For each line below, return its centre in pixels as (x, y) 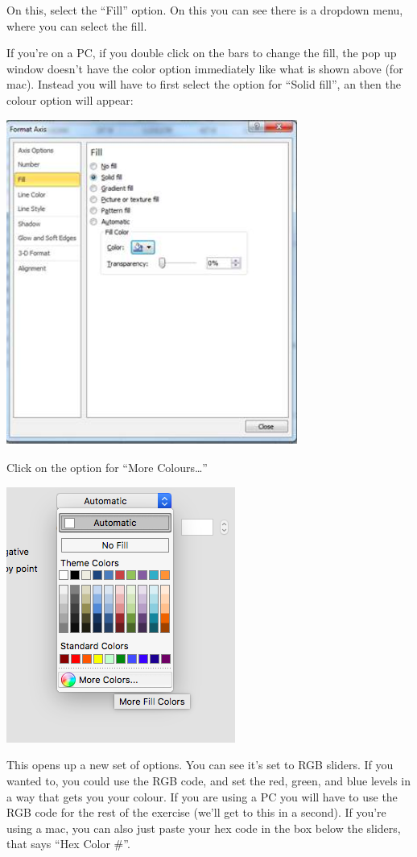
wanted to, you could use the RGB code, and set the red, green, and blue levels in (209, 780)
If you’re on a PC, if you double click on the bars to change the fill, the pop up (202, 53)
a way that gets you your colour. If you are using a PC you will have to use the (202, 796)
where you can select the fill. (77, 25)
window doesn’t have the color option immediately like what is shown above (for (205, 68)
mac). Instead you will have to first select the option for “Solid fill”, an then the (204, 84)
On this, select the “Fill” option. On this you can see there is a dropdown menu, (205, 10)
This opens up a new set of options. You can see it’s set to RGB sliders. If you (200, 765)
